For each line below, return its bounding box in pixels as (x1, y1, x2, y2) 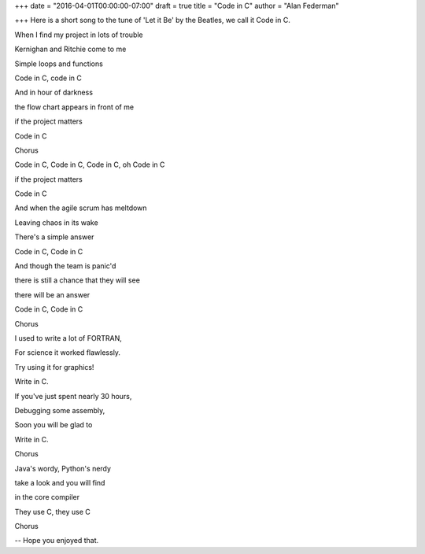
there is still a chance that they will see (14, 275, 141, 285)
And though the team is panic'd (14, 261, 116, 271)
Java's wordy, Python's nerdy (14, 464, 112, 473)
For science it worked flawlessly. (14, 348, 121, 357)
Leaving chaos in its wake (14, 217, 98, 227)
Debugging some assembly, (14, 405, 105, 415)
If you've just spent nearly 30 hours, (14, 391, 132, 401)
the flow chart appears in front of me (14, 102, 134, 112)
